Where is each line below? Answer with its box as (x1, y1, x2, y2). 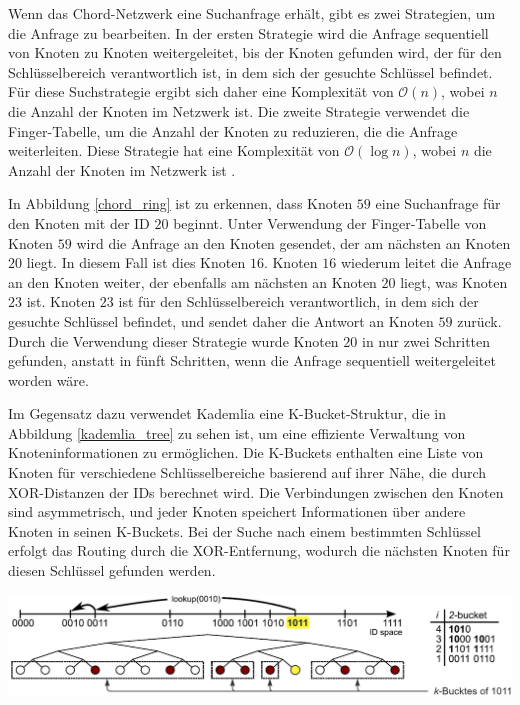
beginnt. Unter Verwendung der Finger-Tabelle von (173, 212, 487, 233)
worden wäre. (8, 369, 89, 390)
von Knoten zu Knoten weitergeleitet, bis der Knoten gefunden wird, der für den (8, 42, 502, 63)
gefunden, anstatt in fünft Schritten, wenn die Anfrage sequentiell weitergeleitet (8, 350, 496, 371)
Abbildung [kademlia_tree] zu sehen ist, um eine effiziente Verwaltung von (8, 422, 466, 443)
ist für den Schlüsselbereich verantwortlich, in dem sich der (118, 291, 479, 312)
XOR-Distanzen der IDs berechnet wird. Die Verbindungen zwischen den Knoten (8, 481, 504, 502)
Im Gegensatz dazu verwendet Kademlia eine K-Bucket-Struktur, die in (8, 403, 446, 424)
